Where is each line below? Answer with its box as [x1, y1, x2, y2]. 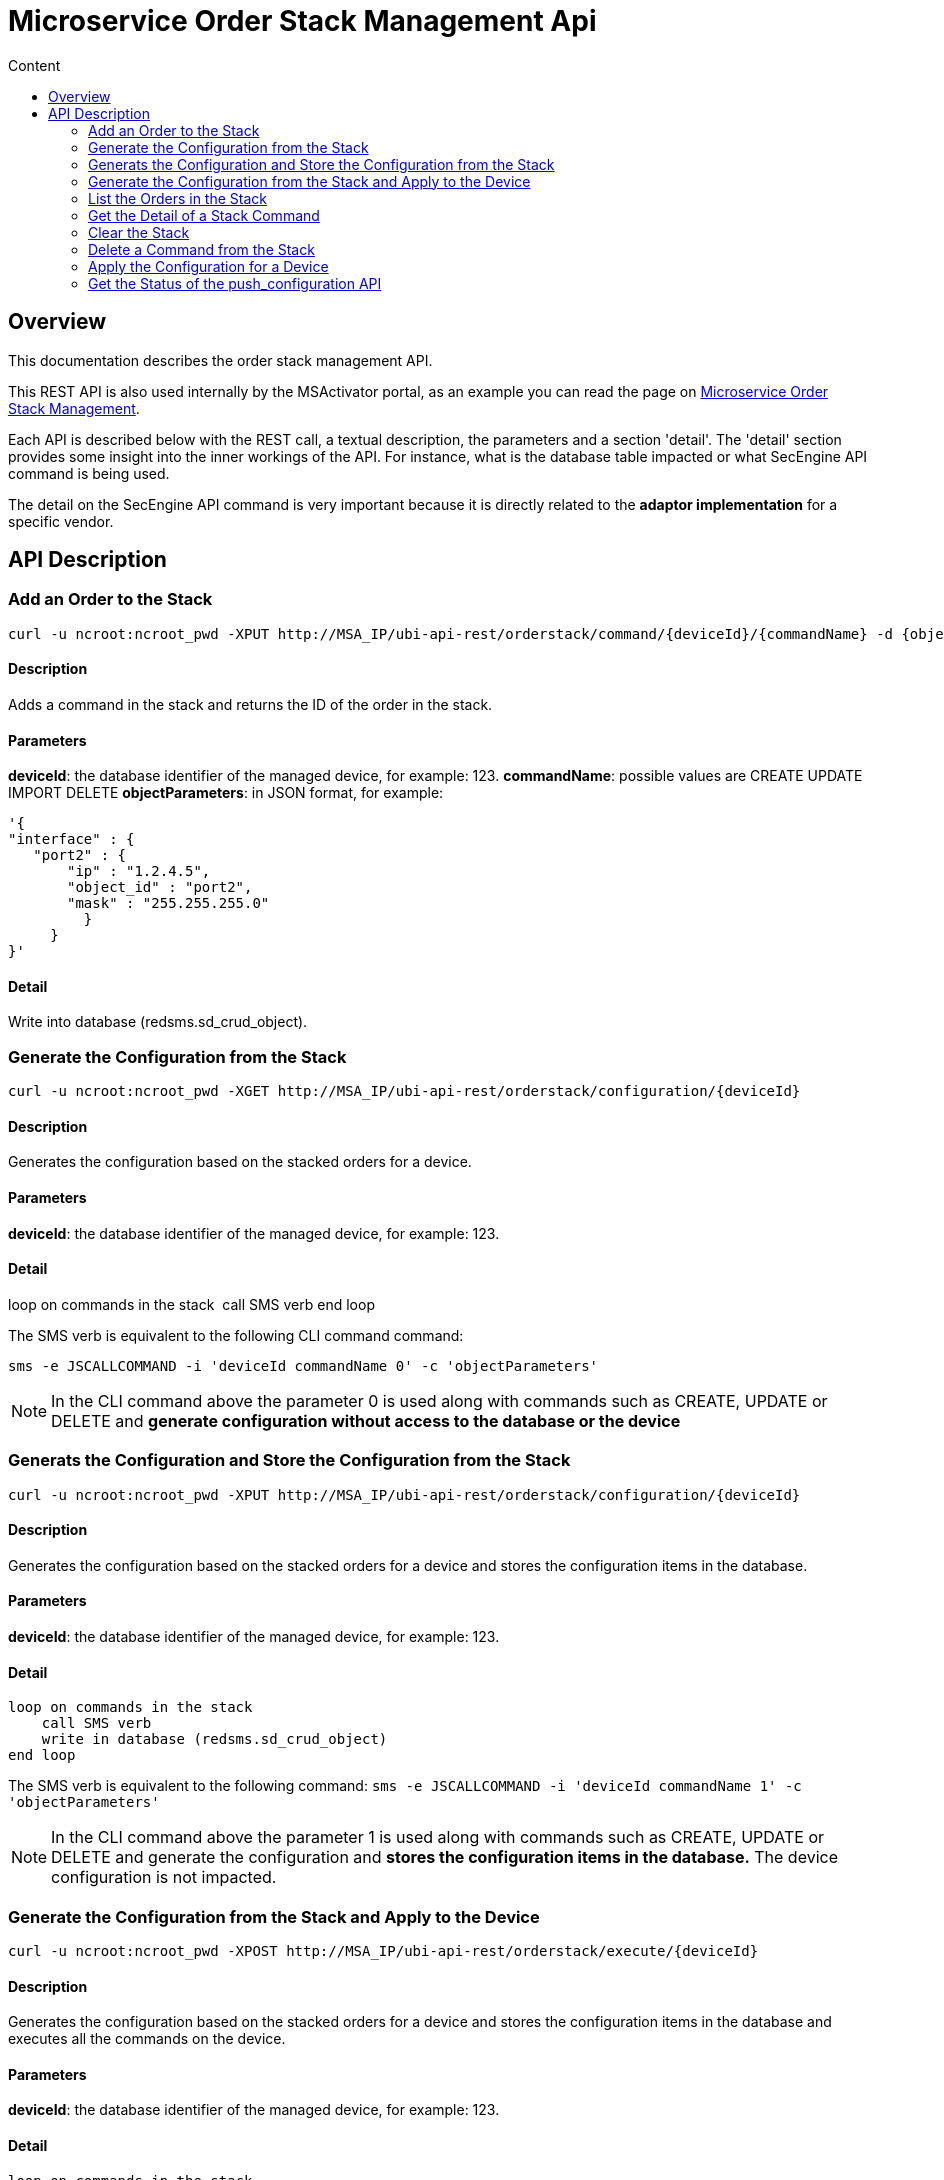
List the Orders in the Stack [88, 189, 267, 207]
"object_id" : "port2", [67, 879, 253, 896]
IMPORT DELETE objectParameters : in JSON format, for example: [8, 784, 444, 802]
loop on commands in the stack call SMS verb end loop [8, 1295, 375, 1313]
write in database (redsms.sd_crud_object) [41, 1731, 388, 1748]
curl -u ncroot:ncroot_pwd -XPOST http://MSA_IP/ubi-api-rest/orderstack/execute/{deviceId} [8, 1943, 759, 1960]
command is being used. [8, 464, 170, 482]
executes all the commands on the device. [8, 2030, 286, 2048]
